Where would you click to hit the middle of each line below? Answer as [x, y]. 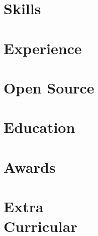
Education [39, 127]
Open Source [49, 87]
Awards [30, 167]
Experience [43, 48]
